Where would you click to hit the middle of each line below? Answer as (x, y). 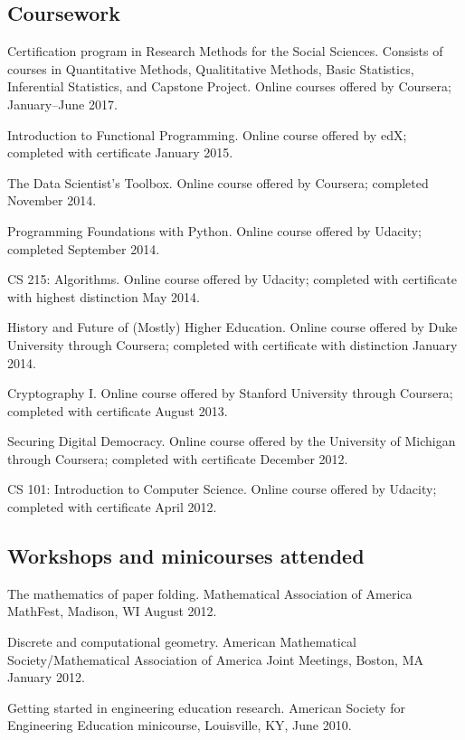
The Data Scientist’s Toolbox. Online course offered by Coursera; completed (218, 182)
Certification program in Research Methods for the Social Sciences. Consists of (225, 51)
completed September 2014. (84, 248)
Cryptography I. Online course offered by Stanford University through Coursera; (230, 393)
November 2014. (52, 200)
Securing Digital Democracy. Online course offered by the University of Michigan (232, 441)
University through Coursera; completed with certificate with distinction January (232, 344)
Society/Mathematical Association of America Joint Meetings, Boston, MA (215, 659)
